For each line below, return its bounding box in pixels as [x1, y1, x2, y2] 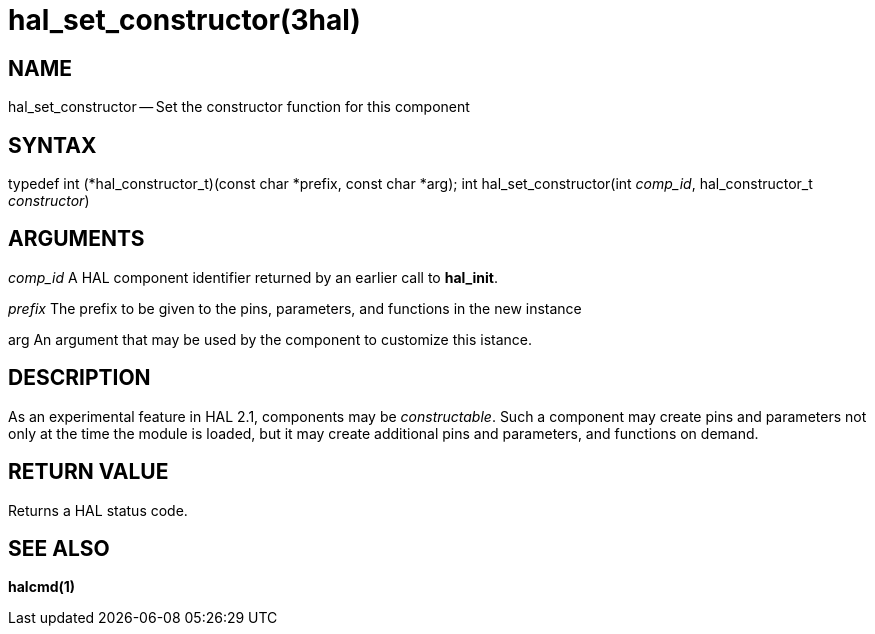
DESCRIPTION [8, 365, 151, 391]
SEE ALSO [8, 535, 110, 561]
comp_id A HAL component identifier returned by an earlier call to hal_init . [8, 268, 498, 286]
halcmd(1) [8, 578, 76, 596]
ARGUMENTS [8, 226, 145, 252]
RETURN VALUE [8, 459, 169, 485]
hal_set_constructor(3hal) [8, 3, 361, 37]
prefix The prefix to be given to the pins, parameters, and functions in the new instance [8, 299, 582, 317]
